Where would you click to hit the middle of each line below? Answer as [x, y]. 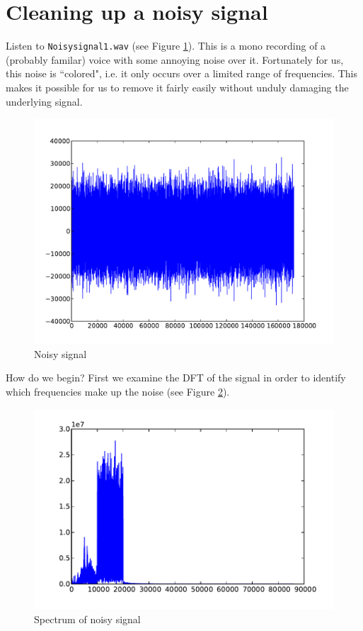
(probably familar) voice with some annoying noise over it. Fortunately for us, [175, 59]
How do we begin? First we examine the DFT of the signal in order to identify [176, 378]
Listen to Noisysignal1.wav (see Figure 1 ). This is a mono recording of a [166, 46]
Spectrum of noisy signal [87, 619]
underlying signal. [44, 101]
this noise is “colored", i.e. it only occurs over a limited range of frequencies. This [182, 73]
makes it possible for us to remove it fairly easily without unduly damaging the [177, 87]
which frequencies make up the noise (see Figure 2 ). [118, 391]
